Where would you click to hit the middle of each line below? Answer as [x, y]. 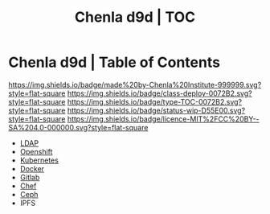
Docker [32, 168]
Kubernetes [39, 160]
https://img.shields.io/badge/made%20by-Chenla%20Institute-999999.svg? [135, 84]
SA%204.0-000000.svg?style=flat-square [78, 127]
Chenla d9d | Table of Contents [115, 62]
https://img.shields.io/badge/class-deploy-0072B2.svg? [160, 93]
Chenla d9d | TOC [135, 17]
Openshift [36, 151]
